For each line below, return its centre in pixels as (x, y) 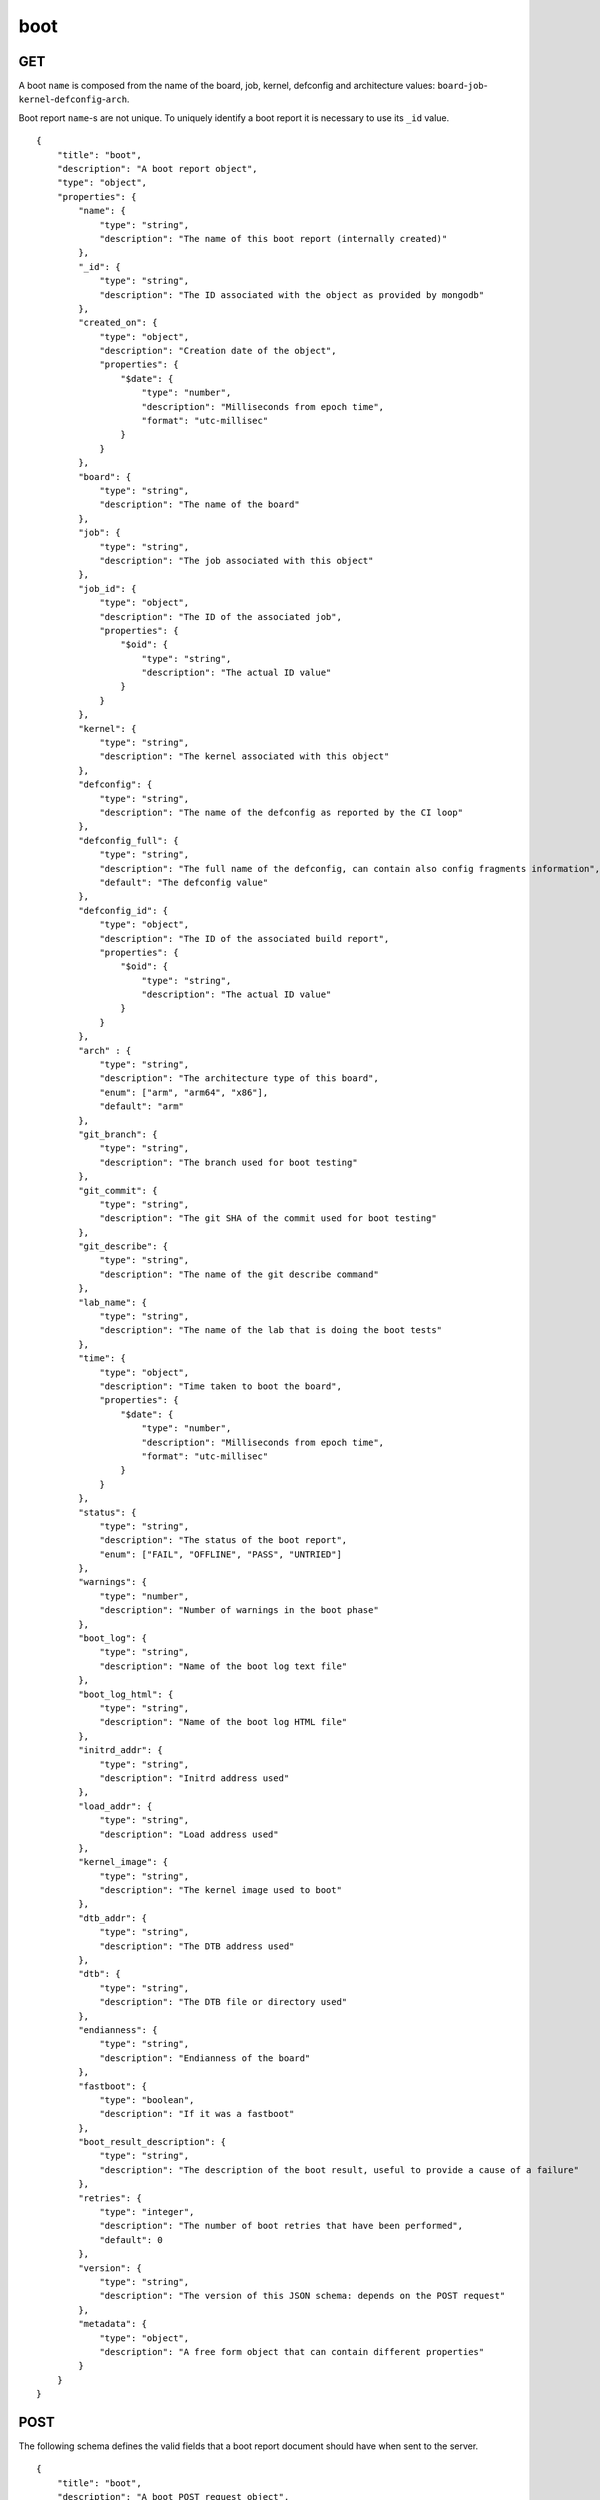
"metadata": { (113, 2324)
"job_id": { (107, 588)
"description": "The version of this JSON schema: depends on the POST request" (302, 2296)
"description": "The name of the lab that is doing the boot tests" (271, 1330)
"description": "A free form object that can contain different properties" (292, 2351)
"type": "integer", (147, 2212)
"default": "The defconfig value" (184, 882)
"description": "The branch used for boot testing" (229, 1162)
